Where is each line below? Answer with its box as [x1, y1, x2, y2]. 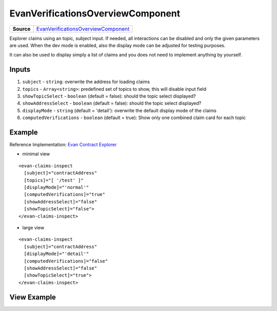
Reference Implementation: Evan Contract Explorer [9, 142, 117, 148]
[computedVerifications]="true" [24, 191, 105, 198]
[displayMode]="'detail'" [24, 251, 89, 257]
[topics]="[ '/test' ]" [24, 177, 84, 183]
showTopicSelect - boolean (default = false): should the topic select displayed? [22, 93, 196, 100]
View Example [9, 293, 56, 301]
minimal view [22, 151, 50, 157]
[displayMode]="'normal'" [24, 185, 89, 190]
